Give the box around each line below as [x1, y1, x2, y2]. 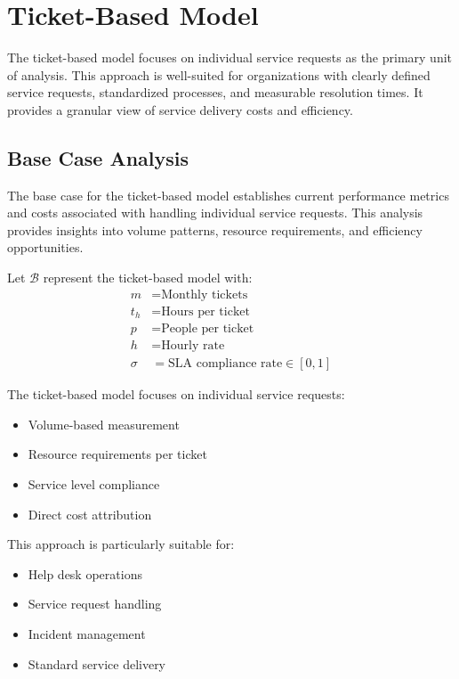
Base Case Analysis [7, 143, 189, 171]
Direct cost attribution [28, 504, 152, 523]
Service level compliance [28, 475, 160, 494]
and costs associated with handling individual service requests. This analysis [7, 203, 423, 222]
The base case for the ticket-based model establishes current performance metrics [7, 185, 449, 204]
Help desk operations [28, 564, 142, 583]
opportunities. [7, 238, 84, 257]
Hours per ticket [161, 305, 250, 318]
